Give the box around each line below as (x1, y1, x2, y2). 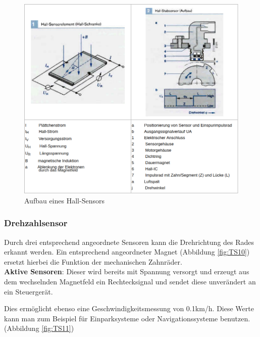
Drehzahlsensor (4, 217, 68, 229)
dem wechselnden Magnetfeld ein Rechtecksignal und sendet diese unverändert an (4, 276, 256, 286)
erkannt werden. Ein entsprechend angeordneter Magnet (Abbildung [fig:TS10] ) (4, 246, 250, 257)
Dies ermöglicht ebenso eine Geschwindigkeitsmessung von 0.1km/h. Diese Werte (4, 303, 254, 314)
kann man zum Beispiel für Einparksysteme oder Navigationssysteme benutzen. (4, 313, 250, 323)
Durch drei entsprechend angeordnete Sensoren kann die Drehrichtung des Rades (4, 236, 254, 247)
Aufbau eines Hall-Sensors (24, 195, 105, 205)
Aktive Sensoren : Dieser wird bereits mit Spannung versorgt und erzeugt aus (4, 266, 249, 277)
